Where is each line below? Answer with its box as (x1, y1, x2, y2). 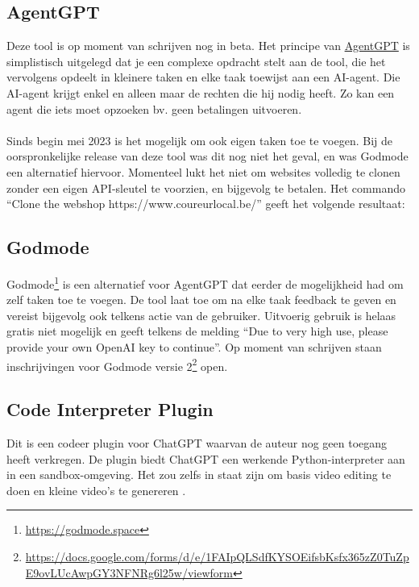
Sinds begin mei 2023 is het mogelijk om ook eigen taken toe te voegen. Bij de (6, 131, 393, 148)
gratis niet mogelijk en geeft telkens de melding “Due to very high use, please (6, 323, 388, 339)
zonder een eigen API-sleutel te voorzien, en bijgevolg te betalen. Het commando (6, 179, 405, 196)
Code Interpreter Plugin (6, 397, 214, 422)
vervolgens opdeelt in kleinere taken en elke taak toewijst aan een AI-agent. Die (6, 69, 400, 85)
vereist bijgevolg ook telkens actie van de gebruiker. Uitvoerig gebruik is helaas (6, 306, 396, 323)
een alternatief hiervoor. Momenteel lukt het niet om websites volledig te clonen (6, 163, 400, 180)
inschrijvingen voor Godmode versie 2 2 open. (6, 355, 228, 374)
